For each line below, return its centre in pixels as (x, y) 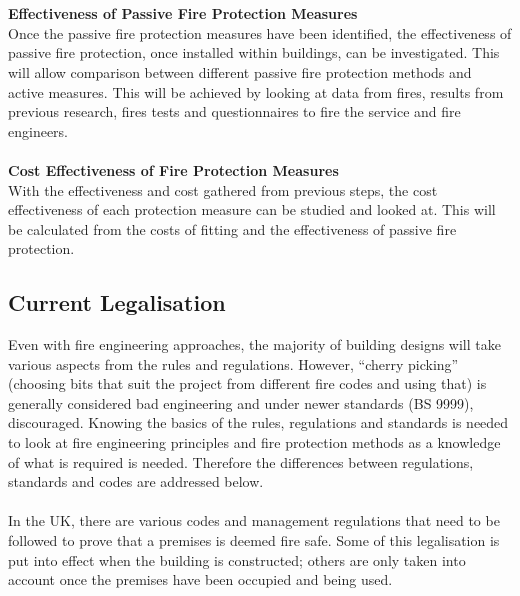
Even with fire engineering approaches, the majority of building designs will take (254, 344)
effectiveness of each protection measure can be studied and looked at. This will (252, 209)
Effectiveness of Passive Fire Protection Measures (183, 13)
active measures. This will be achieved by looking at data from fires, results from (256, 91)
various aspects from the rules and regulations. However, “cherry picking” (233, 363)
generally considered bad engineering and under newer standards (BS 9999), (241, 402)
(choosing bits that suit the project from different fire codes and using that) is (247, 383)
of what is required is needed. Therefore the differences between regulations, (241, 461)
